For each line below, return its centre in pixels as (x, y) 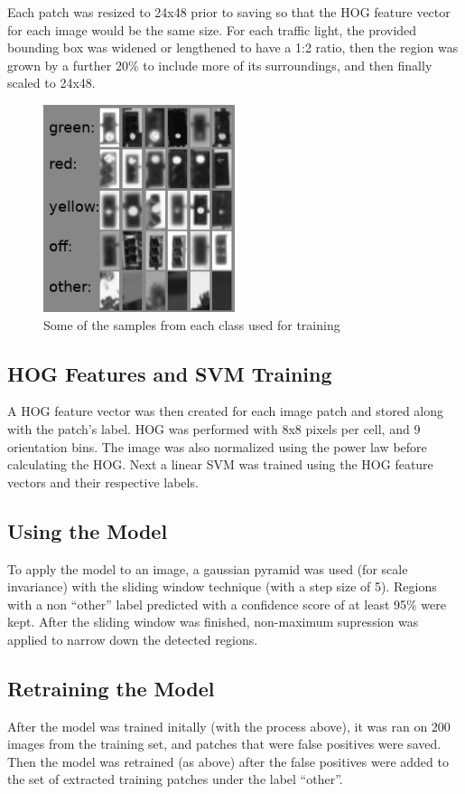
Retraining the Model (111, 688)
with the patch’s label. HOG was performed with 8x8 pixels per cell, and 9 (214, 428)
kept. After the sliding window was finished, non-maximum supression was (213, 622)
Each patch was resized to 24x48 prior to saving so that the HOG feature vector (229, 12)
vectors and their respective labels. (103, 482)
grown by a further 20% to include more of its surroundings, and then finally (220, 65)
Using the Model (88, 530)
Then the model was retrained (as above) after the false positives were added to (228, 761)
